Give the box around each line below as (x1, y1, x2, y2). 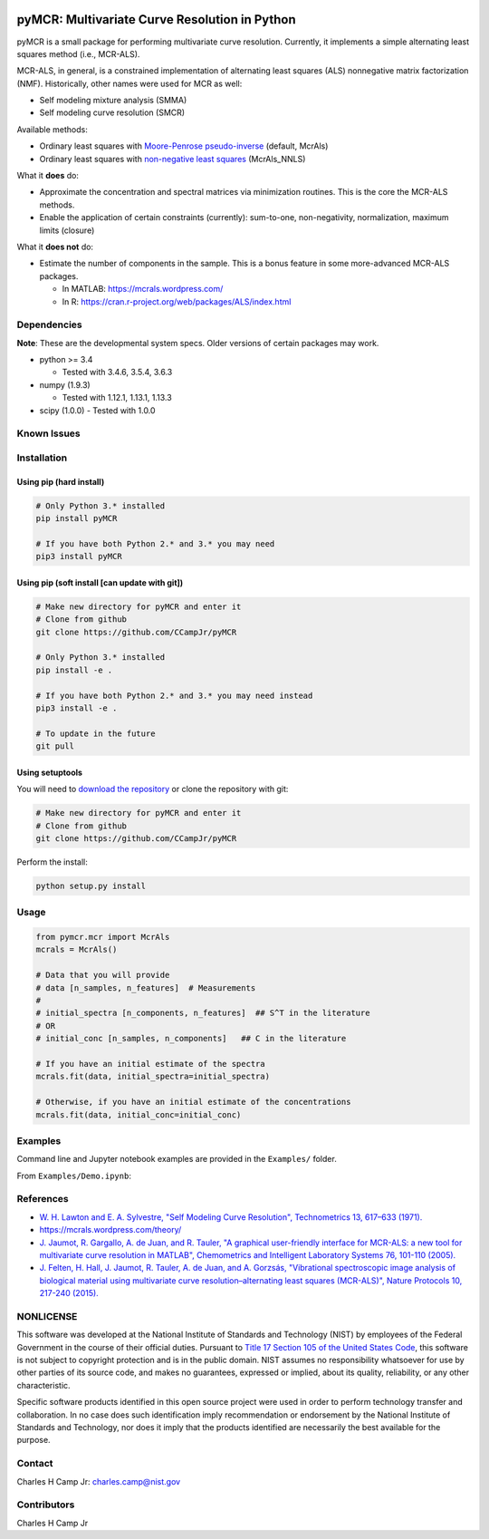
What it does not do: (16, 241, 94, 252)
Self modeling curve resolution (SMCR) (39, 107, 186, 118)
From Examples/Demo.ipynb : (16, 1170, 131, 1181)
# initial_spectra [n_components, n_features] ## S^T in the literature (35, 1008, 370, 1019)
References (16, 1193, 69, 1205)
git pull (35, 741, 75, 751)
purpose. (16, 1435, 51, 1446)
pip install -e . (35, 664, 113, 675)
